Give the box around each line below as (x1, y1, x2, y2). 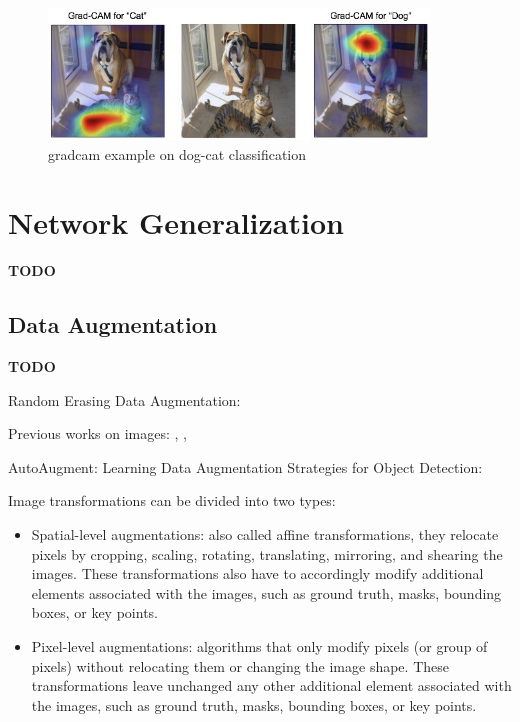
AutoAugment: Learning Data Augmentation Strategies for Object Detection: (8, 456, 483, 477)
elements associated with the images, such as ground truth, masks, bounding (31, 582, 502, 603)
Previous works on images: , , (8, 423, 188, 444)
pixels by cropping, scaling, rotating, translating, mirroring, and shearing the (31, 543, 503, 564)
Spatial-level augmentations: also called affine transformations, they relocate (31, 523, 499, 544)
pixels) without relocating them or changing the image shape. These (31, 655, 449, 676)
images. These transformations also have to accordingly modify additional (31, 563, 484, 584)
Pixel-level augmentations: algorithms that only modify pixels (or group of (31, 635, 488, 656)
